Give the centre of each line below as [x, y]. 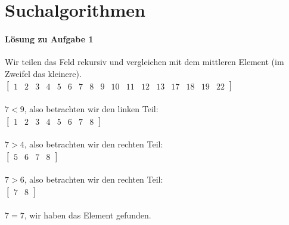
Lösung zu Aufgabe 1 [49, 38]
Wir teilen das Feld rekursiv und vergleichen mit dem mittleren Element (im [144, 62]
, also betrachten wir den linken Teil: [91, 108]
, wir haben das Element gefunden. [88, 215]
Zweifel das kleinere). [43, 73]
